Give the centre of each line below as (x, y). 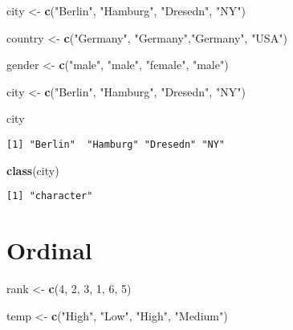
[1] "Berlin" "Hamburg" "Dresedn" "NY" (116, 144)
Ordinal (49, 250)
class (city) (33, 170)
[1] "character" (50, 196)
